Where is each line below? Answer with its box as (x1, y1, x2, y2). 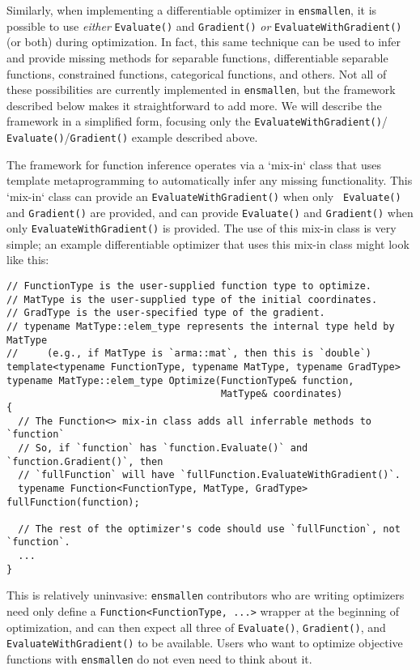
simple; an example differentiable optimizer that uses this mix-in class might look (6, 235, 409, 252)
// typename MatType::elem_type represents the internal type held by (6, 320, 395, 332)
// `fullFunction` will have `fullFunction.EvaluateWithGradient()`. (18, 469, 401, 481)
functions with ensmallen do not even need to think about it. (6, 651, 312, 668)
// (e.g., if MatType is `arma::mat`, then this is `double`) (6, 348, 372, 360)
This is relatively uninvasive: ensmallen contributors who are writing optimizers (6, 587, 405, 604)
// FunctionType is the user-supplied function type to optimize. (6, 280, 372, 292)
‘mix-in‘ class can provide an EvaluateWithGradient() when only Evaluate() (6, 187, 401, 204)
